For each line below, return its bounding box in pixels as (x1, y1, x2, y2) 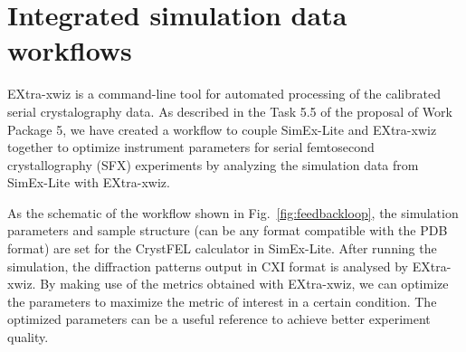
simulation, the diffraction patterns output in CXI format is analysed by (7, 256, 409, 275)
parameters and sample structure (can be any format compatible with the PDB (7, 221, 448, 240)
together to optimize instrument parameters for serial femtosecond (7, 138, 375, 157)
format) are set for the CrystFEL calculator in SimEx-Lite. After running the (7, 239, 437, 258)
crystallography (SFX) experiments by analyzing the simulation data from (7, 155, 419, 174)
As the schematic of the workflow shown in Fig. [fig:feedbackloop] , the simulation (7, 203, 459, 222)
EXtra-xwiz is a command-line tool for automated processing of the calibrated (7, 84, 441, 103)
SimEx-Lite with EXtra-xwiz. (7, 173, 170, 192)
